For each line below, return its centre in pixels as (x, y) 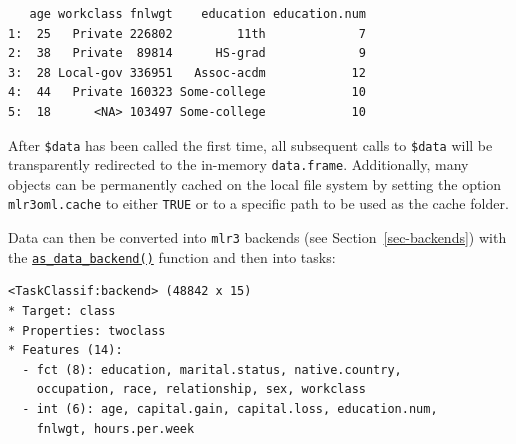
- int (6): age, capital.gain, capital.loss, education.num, (230, 409)
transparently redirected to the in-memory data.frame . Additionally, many (238, 164)
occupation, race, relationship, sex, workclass (201, 389)
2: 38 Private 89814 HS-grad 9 (187, 53)
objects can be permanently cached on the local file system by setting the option (255, 183)
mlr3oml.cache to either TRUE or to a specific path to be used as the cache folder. (258, 203)
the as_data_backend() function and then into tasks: (172, 256)
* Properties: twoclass (87, 330)
